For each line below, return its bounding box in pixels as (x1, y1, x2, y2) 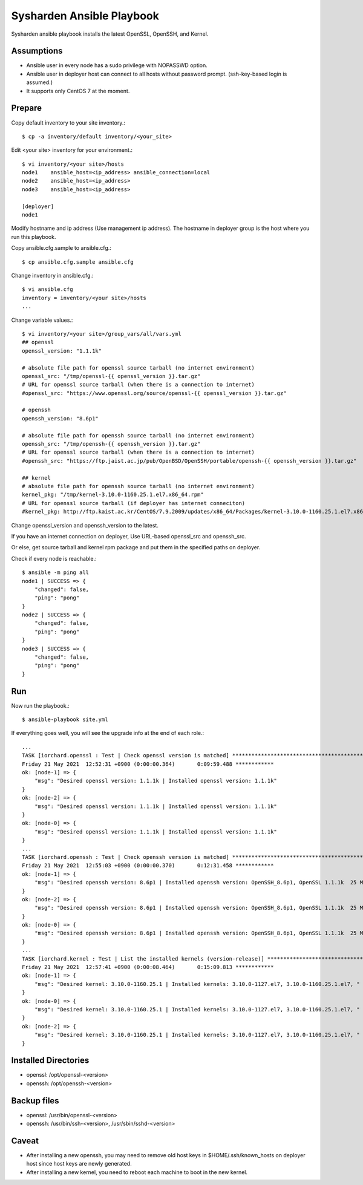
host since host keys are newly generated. (26, 1160, 132, 1167)
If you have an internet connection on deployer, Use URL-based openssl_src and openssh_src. (11, 532, 246, 540)
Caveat (11, 1135, 39, 1146)
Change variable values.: (11, 316, 73, 324)
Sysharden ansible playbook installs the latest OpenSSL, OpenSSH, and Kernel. (11, 30, 209, 38)
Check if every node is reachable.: (11, 555, 97, 562)
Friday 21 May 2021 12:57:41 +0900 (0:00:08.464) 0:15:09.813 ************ (22, 964, 274, 971)
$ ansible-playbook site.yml (22, 716, 108, 723)
